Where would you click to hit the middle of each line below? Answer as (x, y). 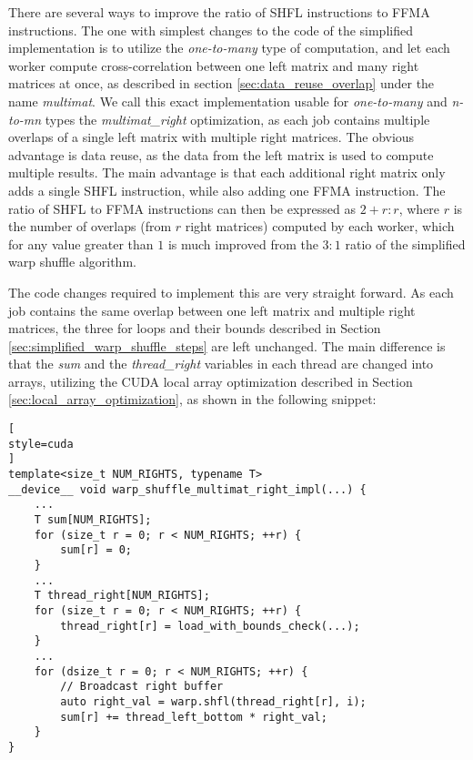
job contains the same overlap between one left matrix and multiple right (212, 310)
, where (419, 208)
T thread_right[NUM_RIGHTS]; (122, 596)
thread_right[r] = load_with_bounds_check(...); (210, 626)
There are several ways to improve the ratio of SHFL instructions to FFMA (219, 12)
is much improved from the (243, 243)
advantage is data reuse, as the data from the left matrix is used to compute (221, 154)
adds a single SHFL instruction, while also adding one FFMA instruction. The (227, 190)
